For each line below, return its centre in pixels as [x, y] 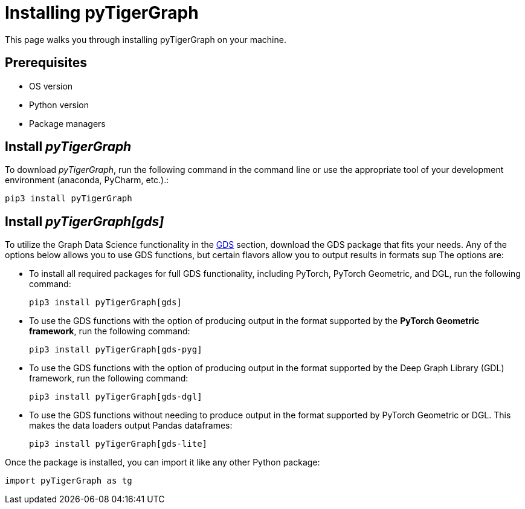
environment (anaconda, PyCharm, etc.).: [87, 180]
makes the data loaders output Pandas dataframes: [131, 426]
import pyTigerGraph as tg [69, 481]
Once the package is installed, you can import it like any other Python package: [163, 462]
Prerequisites [46, 63]
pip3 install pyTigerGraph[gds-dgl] [116, 397]
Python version [59, 105]
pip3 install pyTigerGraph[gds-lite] [118, 444]
